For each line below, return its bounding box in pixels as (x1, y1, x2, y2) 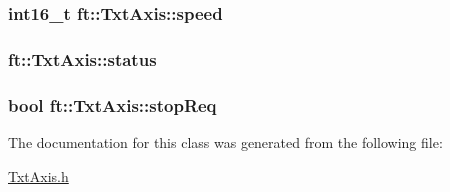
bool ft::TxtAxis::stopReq (8, 92, 217, 117)
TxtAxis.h (8, 165, 69, 186)
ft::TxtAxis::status (8, 46, 157, 71)
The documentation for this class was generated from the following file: (8, 131, 443, 152)
